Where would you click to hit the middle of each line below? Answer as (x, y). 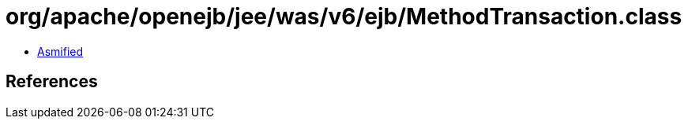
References (52, 82)
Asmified (60, 51)
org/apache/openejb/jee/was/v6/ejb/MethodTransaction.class (344, 17)
